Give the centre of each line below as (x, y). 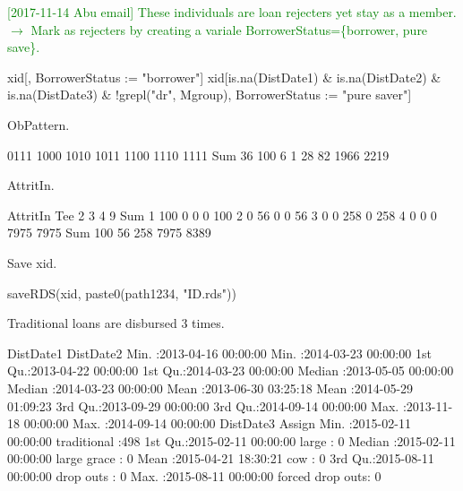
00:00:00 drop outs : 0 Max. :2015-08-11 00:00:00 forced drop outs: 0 (194, 475)
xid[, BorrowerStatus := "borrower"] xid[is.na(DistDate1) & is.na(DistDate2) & (224, 77)
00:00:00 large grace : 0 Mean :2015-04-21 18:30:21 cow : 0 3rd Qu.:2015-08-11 (221, 458)
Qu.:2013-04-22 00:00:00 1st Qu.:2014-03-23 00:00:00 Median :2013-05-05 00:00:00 (231, 370)
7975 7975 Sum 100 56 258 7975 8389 (109, 233)
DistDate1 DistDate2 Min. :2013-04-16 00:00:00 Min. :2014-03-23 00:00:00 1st (219, 353)
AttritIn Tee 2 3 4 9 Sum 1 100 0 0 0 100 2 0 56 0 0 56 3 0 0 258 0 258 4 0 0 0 (222, 215)
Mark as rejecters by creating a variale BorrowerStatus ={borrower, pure (229, 29)
